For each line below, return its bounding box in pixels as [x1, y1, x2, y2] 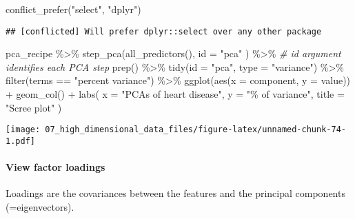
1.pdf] [6, 136, 35, 146]
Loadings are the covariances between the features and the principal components [6, 186, 345, 200]
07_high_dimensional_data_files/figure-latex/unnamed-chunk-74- [45, 125, 346, 135]
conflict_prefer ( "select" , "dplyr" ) [6, 2, 141, 16]
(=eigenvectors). [6, 199, 74, 213]
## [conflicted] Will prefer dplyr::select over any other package [6, 26, 322, 36]
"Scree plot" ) [6, 100, 62, 114]
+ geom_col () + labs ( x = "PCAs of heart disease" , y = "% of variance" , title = [6, 87, 345, 101]
